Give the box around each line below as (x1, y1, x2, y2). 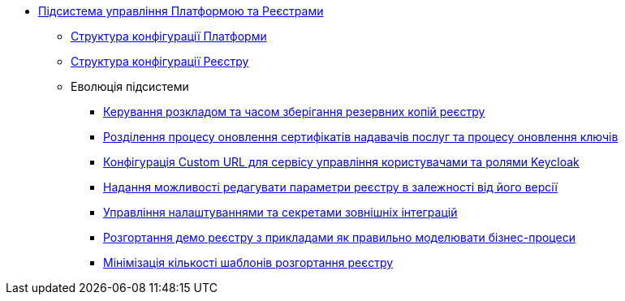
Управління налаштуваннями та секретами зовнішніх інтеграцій (103, 205, 458, 219)
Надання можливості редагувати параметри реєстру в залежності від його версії (103, 180, 558, 194)
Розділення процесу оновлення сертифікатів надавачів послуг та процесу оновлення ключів (103, 130, 619, 144)
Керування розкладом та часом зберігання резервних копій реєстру (103, 105, 485, 118)
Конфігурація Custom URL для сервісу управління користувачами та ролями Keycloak (103, 155, 580, 169)
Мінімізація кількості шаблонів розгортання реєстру (103, 256, 394, 269)
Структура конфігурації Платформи (71, 29, 267, 43)
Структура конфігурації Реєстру (71, 54, 249, 68)
